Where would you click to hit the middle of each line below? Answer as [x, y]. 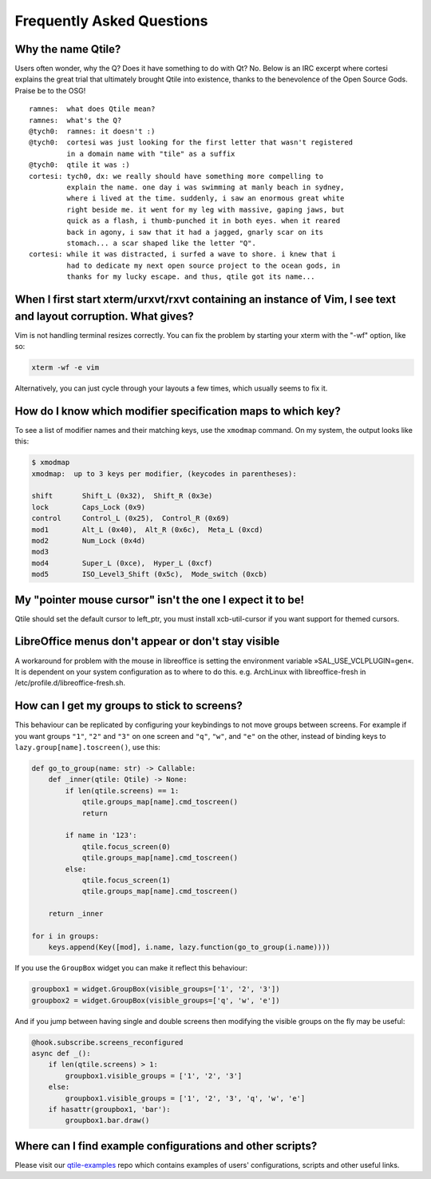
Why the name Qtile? [68, 49]
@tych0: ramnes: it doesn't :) [92, 131]
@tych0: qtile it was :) [80, 165]
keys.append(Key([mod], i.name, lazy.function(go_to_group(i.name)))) [190, 947]
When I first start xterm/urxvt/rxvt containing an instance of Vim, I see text [206, 299]
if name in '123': [101, 836]
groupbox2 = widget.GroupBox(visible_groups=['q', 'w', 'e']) [156, 1000]
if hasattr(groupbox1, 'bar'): [109, 1109]
